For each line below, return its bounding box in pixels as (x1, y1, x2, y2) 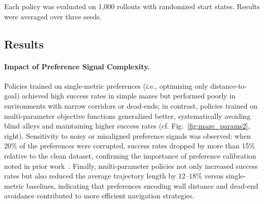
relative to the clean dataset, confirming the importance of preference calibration (4, 150, 256, 161)
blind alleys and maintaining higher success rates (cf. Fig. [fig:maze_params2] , (4, 120, 250, 131)
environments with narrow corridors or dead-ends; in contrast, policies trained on (4, 100, 257, 111)
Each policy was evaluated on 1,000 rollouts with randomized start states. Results (4, 1, 260, 11)
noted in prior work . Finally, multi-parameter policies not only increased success (4, 160, 258, 171)
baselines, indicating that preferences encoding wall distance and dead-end (26, 180, 258, 191)
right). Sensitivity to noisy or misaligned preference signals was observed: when (4, 130, 251, 141)
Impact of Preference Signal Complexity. (4, 61, 150, 71)
